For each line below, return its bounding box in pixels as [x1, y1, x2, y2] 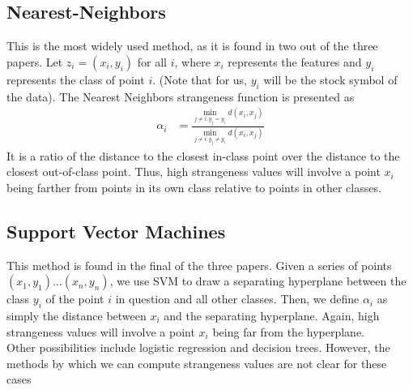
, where [174, 53, 211, 70]
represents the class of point [6, 71, 145, 88]
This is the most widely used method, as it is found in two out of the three [6, 37, 378, 54]
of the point [45, 290, 104, 307]
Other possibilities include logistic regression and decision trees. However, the [6, 339, 390, 356]
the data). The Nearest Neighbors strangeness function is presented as [6, 88, 355, 105]
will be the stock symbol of [263, 71, 398, 88]
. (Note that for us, [152, 71, 248, 88]
